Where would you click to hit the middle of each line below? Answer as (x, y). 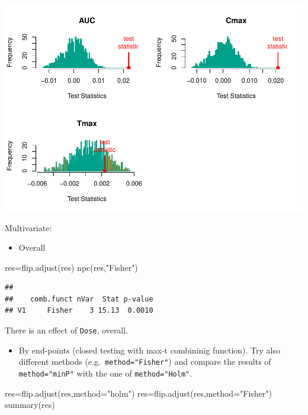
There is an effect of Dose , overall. (67, 330)
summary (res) (30, 405)
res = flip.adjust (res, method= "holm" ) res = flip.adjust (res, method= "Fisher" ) (138, 393)
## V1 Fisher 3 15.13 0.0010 (79, 311)
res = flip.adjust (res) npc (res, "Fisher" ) (71, 267)
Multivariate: (28, 227)
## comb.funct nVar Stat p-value (79, 299)
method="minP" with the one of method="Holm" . (105, 373)
